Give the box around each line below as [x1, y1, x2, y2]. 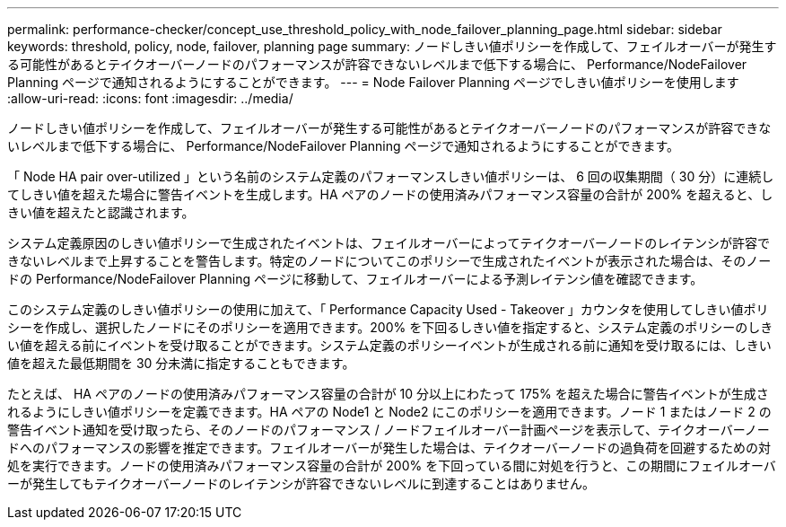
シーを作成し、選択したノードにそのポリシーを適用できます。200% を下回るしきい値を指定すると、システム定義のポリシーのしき [7, 320, 773, 335]
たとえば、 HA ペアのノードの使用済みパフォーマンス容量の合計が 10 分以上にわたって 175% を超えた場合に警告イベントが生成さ [7, 386, 769, 401]
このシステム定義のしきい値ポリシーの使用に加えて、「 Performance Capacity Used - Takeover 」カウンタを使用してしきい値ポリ [7, 302, 769, 317]
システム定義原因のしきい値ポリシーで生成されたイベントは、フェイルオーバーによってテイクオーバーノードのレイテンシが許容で [7, 235, 770, 250]
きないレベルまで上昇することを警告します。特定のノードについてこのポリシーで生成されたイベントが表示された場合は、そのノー [7, 253, 772, 268]
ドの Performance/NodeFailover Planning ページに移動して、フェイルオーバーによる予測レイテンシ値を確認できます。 [7, 271, 703, 286]
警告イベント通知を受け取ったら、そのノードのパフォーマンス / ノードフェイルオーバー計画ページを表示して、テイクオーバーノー [7, 422, 770, 437]
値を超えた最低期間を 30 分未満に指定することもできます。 [7, 356, 355, 371]
